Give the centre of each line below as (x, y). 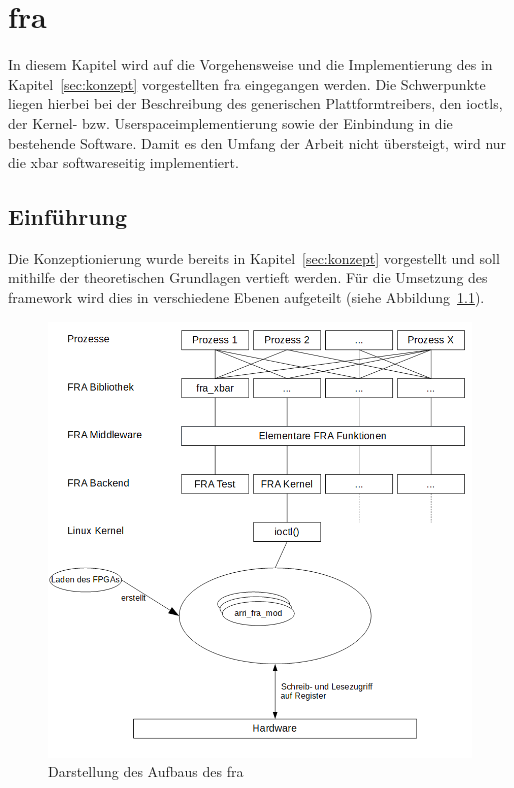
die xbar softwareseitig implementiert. (123, 162)
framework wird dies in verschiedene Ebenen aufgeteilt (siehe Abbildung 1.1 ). (246, 297)
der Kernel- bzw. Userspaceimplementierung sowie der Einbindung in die (230, 122)
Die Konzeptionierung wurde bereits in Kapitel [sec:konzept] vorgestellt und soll (254, 257)
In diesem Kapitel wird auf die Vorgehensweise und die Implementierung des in (250, 64)
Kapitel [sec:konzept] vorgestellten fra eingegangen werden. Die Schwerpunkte (247, 83)
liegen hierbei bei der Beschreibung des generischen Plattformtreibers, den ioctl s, (255, 103)
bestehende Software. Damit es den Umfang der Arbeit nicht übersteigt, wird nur (257, 142)
